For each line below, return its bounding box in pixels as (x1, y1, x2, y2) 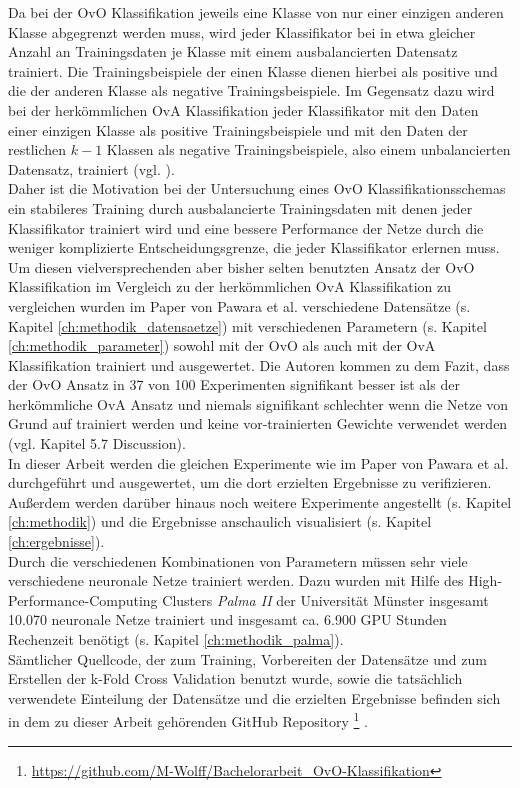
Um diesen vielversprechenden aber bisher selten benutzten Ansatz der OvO (8, 256, 475, 277)
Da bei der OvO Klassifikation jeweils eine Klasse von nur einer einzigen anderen (8, 2, 504, 22)
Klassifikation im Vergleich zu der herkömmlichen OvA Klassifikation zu (8, 276, 451, 297)
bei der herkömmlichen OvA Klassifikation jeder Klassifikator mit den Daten (8, 99, 479, 120)
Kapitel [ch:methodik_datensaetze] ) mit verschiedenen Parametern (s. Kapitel (8, 315, 487, 336)
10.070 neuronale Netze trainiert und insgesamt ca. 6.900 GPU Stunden (8, 609, 447, 630)
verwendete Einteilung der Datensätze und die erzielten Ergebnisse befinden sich (8, 687, 501, 708)
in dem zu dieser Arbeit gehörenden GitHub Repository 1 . (8, 708, 368, 732)
